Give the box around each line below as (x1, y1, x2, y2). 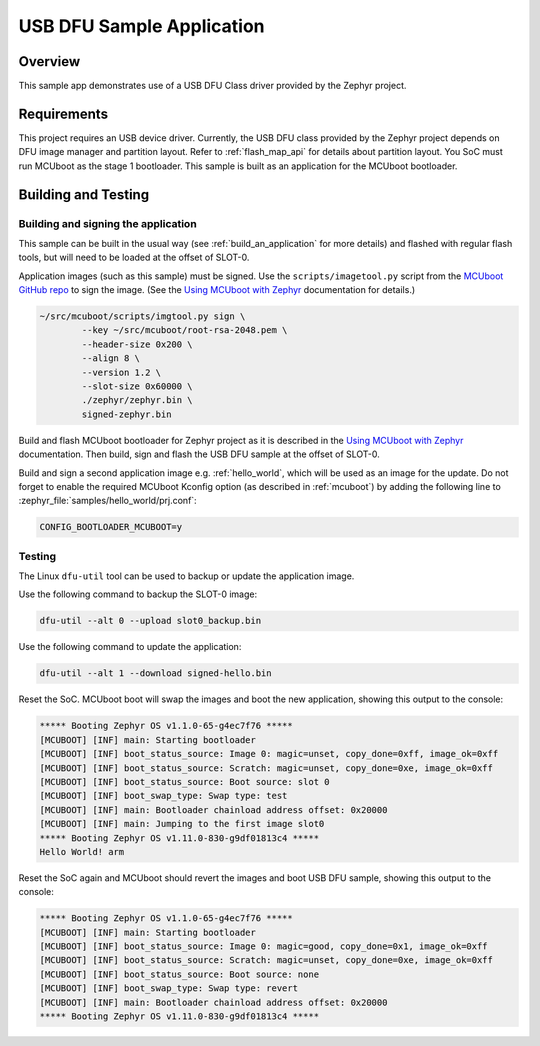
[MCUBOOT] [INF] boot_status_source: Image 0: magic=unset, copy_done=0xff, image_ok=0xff (39, 748, 499, 760)
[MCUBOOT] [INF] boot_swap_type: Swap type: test (39, 790, 288, 802)
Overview (18, 53, 81, 70)
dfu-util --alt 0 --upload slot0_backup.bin (39, 615, 262, 627)
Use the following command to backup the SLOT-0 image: (18, 588, 258, 600)
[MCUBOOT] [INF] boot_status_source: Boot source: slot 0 (39, 776, 330, 787)
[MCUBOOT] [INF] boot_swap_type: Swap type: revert (39, 983, 299, 994)
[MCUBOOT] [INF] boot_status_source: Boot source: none (39, 968, 320, 980)
